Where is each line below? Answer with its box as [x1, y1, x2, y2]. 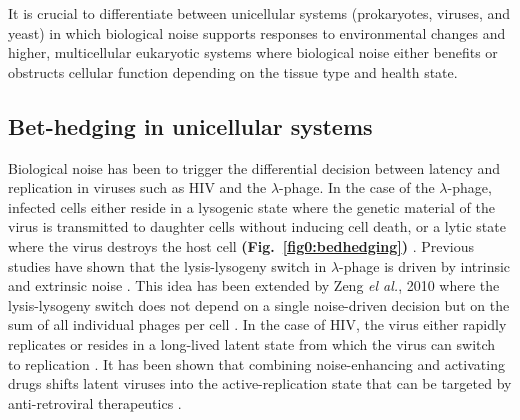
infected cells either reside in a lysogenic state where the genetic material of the [8, 196, 495, 217]
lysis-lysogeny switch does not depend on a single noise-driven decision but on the [8, 294, 510, 315]
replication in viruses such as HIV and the [8, 177, 267, 198]
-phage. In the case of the [279, 177, 435, 198]
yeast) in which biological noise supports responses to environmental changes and [8, 22, 506, 43]
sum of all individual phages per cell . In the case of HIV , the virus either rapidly [8, 314, 507, 335]
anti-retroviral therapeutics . [8, 392, 182, 413]
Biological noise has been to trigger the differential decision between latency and [8, 157, 501, 178]
